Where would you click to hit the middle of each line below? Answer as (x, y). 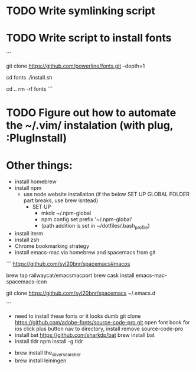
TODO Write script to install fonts (89, 38)
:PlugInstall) (37, 138)
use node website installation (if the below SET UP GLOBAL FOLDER (107, 194)
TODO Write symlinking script (81, 11)
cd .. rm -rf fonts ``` (30, 89)
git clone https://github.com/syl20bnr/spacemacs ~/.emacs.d (81, 293)
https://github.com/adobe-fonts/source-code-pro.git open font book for (102, 323)
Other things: (39, 165)
